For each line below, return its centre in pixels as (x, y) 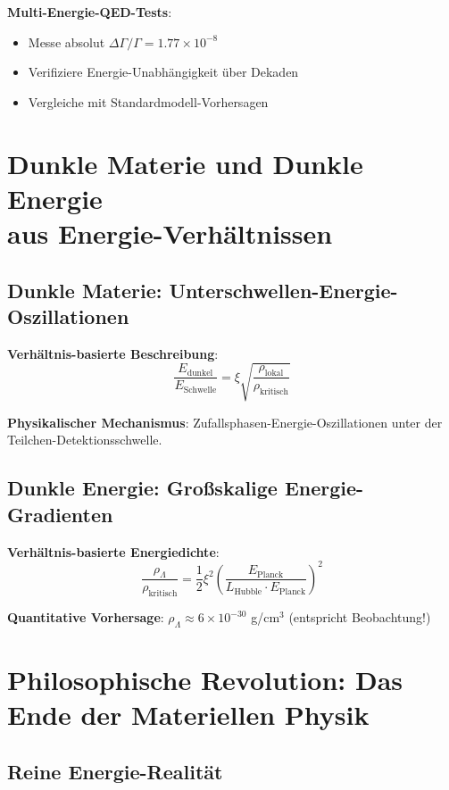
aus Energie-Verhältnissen (170, 233)
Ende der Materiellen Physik (188, 715)
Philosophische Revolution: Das (205, 680)
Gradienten (60, 514)
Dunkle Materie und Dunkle (185, 163)
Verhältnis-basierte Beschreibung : (113, 353)
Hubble (248, 591)
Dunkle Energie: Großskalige (142, 488)
